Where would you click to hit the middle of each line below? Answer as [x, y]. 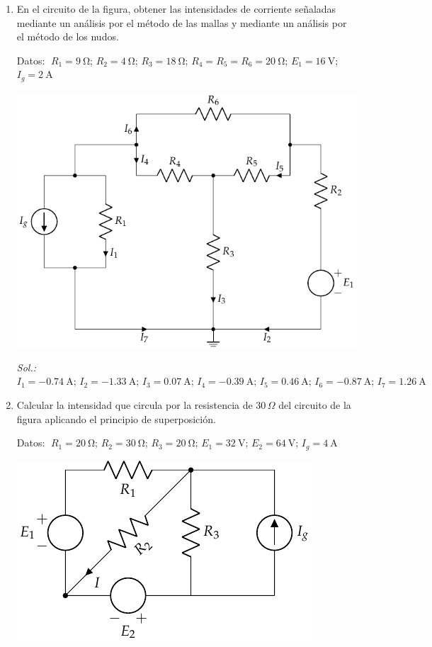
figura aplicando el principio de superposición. [116, 418]
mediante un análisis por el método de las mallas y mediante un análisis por [182, 22]
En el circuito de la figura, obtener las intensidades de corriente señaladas [176, 9]
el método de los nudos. [68, 36]
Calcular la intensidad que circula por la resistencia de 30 [141, 404]
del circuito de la [315, 404]
